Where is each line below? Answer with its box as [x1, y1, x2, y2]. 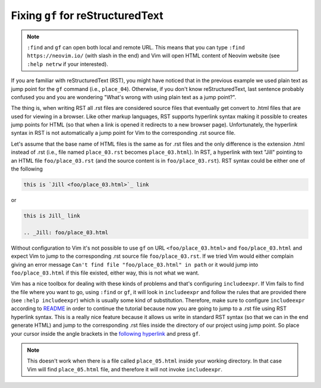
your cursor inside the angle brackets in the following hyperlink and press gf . [11, 330, 200, 337]
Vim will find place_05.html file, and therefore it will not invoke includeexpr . [27, 365, 223, 373]
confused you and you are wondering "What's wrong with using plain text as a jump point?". [11, 93, 237, 100]
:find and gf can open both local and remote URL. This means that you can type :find [27, 43, 245, 51]
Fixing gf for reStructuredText [11, 9, 163, 22]
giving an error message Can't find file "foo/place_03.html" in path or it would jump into [11, 261, 259, 268]
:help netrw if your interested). [27, 60, 108, 68]
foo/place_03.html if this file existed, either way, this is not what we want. [11, 269, 200, 276]
